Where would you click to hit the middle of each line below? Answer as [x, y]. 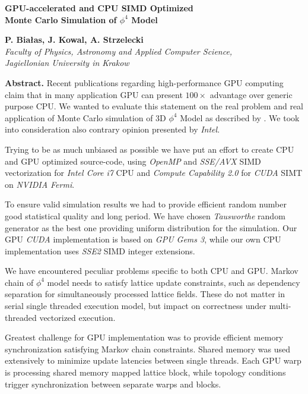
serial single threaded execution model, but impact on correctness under [136, 306]
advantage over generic [251, 94]
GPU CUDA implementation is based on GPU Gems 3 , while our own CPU [143, 239]
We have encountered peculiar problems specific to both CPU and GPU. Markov [152, 271]
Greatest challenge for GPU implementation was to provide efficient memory [144, 337]
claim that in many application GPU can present [94, 94]
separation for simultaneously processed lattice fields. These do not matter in [145, 294]
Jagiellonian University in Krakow [67, 63]
